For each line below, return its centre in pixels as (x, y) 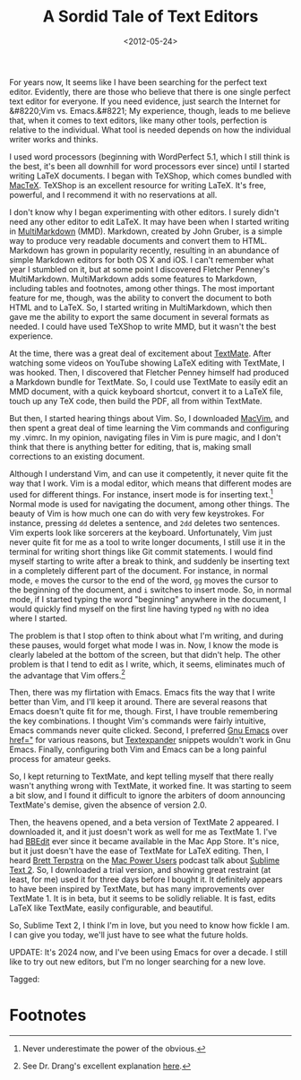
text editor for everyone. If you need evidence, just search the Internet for (145, 101)
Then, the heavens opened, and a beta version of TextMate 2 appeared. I (144, 823)
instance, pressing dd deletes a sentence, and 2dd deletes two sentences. (145, 523)
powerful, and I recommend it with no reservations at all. (113, 194)
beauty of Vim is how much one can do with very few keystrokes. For (137, 514)
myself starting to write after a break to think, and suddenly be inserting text (150, 561)
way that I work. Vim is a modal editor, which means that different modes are (151, 483)
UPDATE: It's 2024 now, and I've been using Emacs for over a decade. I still (149, 953)
